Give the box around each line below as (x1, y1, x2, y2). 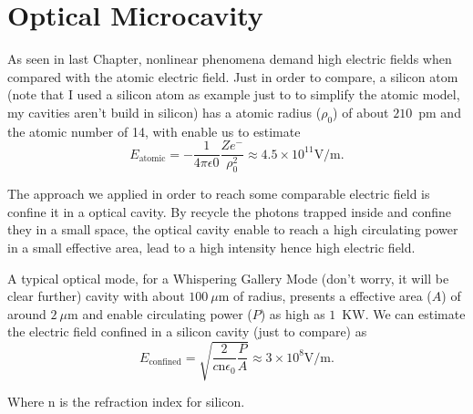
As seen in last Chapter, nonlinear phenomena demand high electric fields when (7, 49, 452, 68)
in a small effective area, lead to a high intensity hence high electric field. (7, 237, 416, 256)
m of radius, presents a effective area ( (218, 286, 432, 305)
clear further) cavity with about (7, 286, 185, 305)
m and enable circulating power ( (67, 304, 252, 323)
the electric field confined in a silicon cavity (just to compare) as (7, 322, 367, 341)
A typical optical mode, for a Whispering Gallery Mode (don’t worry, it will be (7, 268, 449, 287)
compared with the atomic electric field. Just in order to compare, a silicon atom (7, 67, 458, 86)
